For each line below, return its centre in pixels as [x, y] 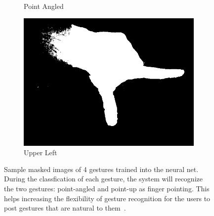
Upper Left [41, 152]
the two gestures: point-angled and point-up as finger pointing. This [107, 188]
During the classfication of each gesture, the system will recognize [103, 179]
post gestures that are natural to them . [65, 208]
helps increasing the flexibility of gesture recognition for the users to [107, 198]
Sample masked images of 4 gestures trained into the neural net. [101, 169]
